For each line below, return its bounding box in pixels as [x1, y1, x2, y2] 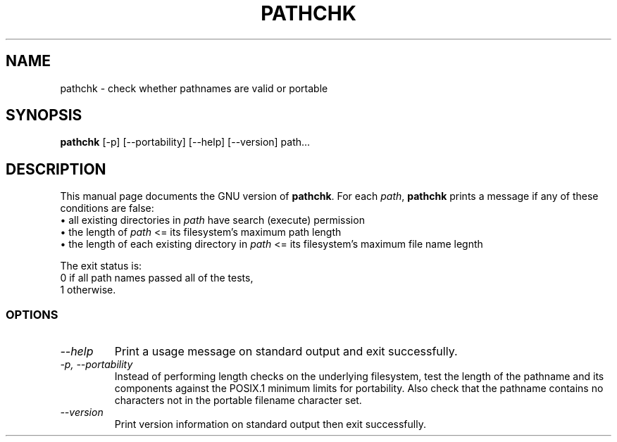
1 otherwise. [60, 284, 116, 296]
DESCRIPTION [6, 160, 106, 178]
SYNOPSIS [6, 106, 82, 125]
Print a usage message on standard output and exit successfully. [114, 344, 458, 359]
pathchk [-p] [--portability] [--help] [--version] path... [60, 136, 311, 149]
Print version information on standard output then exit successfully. [114, 418, 426, 431]
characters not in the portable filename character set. [114, 394, 362, 407]
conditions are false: [60, 202, 154, 215]
